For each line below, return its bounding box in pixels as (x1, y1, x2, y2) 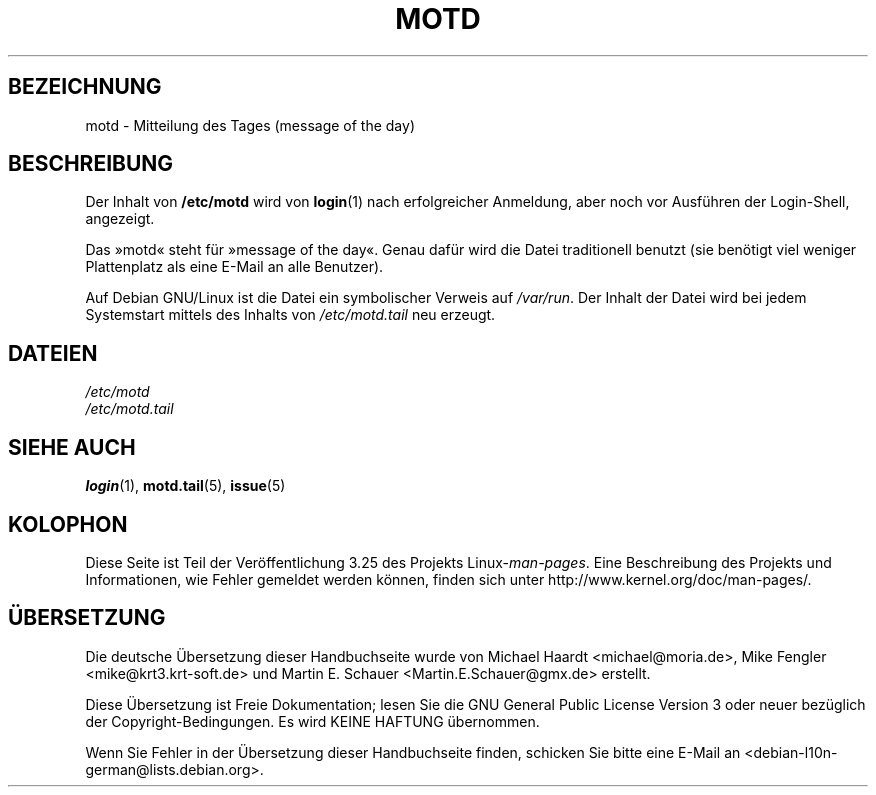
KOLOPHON (8, 511, 128, 537)
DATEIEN (8, 340, 98, 366)
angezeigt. (85, 210, 155, 228)
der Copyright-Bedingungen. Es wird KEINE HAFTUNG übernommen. (85, 712, 540, 730)
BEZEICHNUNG (8, 74, 162, 100)
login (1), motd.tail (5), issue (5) (85, 477, 286, 495)
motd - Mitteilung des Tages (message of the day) (85, 116, 415, 134)
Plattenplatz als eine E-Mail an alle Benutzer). (85, 258, 384, 276)
